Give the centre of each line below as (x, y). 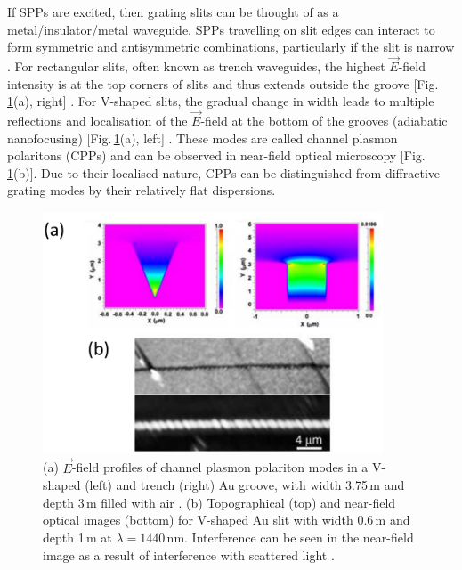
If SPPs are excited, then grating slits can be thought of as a (173, 12)
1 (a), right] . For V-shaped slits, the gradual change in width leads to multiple (221, 101)
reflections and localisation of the (97, 120)
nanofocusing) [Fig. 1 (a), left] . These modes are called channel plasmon (203, 138)
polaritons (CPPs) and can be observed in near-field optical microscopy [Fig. (216, 155)
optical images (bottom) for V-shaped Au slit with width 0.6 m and (227, 520)
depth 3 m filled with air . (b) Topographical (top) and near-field (219, 502)
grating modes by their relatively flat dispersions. (142, 190)
